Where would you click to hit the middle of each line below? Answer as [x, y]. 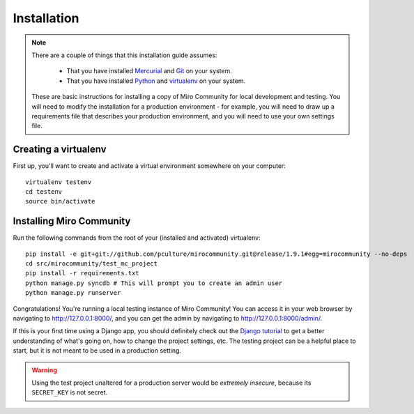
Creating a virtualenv [60, 149]
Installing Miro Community [72, 221]
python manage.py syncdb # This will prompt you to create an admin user [154, 283]
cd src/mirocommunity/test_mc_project [92, 264]
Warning [44, 370]
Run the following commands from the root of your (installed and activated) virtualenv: [137, 238]
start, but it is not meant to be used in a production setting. [97, 351]
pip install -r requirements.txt [82, 273]
